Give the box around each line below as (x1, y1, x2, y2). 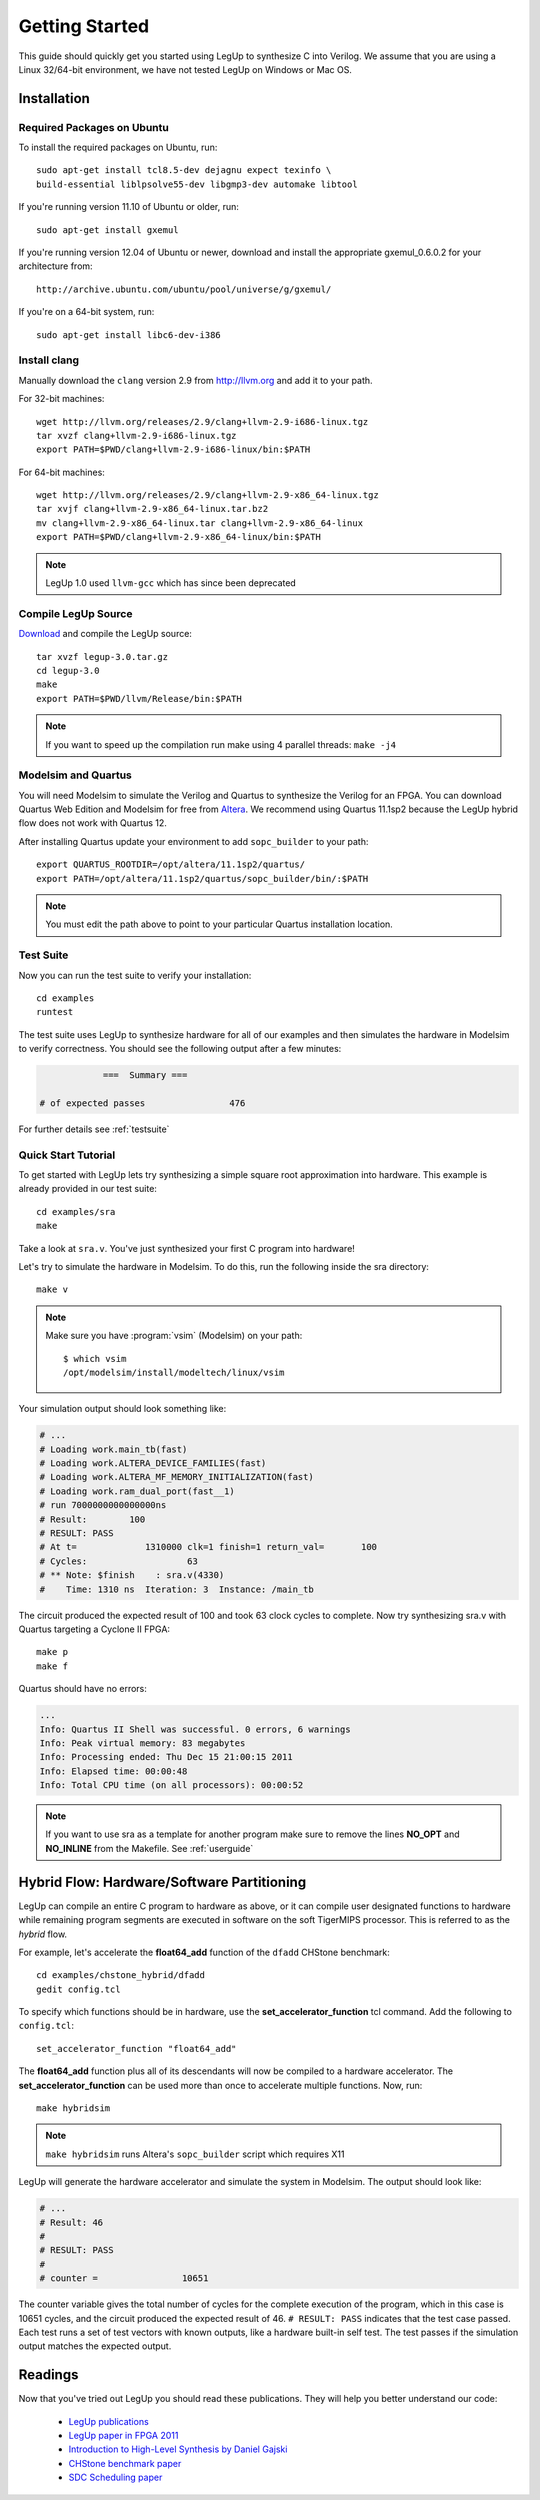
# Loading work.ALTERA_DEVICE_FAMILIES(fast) (39, 1458, 267, 1469)
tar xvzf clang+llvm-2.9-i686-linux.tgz (36, 430, 237, 441)
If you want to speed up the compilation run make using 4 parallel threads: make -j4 (45, 738, 397, 750)
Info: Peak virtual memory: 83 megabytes (39, 1737, 246, 1749)
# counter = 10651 (39, 2273, 209, 2284)
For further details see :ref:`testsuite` (18, 1123, 170, 1135)
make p (36, 1646, 69, 1658)
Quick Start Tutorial (18, 1148, 116, 1162)
